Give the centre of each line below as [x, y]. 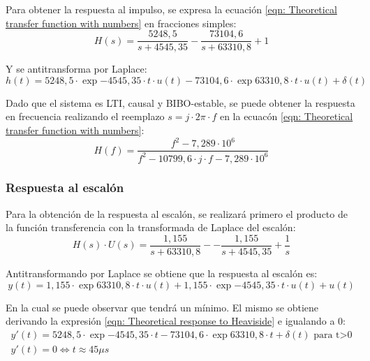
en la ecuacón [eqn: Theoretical [286, 116]
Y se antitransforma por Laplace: [76, 69]
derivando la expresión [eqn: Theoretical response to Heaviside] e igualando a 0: [176, 321]
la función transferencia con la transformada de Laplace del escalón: [151, 227]
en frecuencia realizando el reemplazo [85, 116]
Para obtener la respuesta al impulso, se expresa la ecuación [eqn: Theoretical [171, 9]
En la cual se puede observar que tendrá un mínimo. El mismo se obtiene [162, 307]
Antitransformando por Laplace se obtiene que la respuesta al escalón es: [162, 273]
